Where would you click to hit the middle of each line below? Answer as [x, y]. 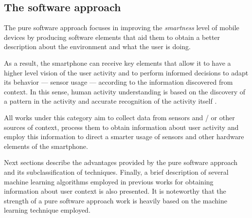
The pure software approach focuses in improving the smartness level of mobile [122, 27]
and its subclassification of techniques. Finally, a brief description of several [116, 172]
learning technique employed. [47, 210]
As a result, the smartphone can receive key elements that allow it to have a [117, 63]
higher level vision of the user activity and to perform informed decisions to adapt [126, 72]
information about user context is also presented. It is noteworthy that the [115, 191]
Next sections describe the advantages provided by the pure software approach [121, 162]
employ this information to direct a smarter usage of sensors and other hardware [124, 136]
